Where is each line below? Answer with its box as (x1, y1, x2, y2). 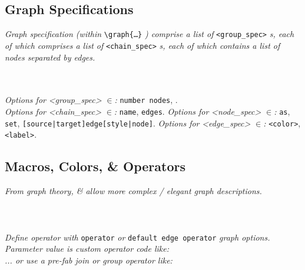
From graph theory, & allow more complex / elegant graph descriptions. (5, 185, 262, 197)
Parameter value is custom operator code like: (5, 242, 169, 255)
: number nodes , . (114, 94, 178, 106)
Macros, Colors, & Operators (5, 157, 185, 175)
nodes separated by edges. (5, 51, 95, 63)
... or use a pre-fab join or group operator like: (5, 254, 173, 266)
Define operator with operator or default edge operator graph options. (5, 231, 270, 243)
